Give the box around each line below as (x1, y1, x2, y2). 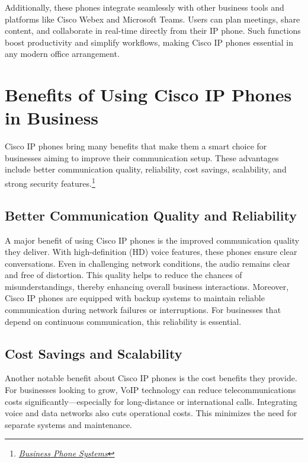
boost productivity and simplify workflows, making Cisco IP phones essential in (5, 36, 293, 48)
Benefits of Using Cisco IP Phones (5, 82, 292, 107)
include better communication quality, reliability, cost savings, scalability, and (5, 163, 287, 175)
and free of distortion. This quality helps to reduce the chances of (5, 269, 242, 281)
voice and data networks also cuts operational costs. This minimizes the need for (5, 407, 297, 419)
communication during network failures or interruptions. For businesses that (5, 304, 281, 316)
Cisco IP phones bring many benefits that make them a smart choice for (5, 140, 267, 152)
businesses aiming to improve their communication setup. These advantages (5, 151, 279, 164)
